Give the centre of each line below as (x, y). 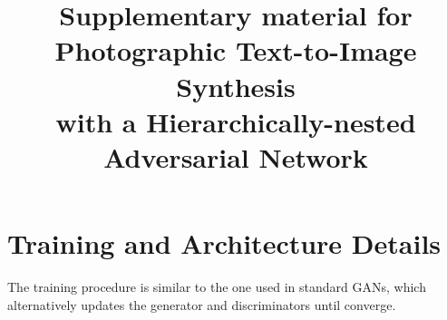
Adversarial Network (236, 156)
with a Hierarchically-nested (236, 121)
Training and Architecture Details (224, 243)
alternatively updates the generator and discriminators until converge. (202, 304)
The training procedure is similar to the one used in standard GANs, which (217, 287)
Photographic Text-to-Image (236, 50)
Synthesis (236, 86)
